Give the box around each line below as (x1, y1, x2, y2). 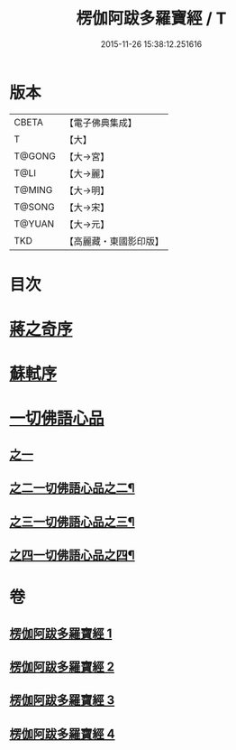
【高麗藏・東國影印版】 (64, 235, 164, 247)
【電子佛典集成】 (64, 116, 137, 129)
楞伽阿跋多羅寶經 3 (9, 692, 115, 708)
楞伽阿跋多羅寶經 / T (76, 8, 227, 29)
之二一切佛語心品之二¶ (9, 480, 135, 496)
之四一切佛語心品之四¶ (9, 548, 135, 562)
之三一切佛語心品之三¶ (9, 514, 135, 529)
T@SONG (14, 200, 56, 213)
